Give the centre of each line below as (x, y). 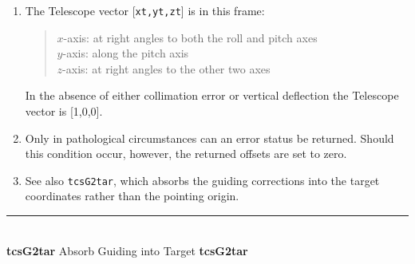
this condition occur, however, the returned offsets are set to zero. (186, 154)
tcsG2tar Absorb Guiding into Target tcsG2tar (127, 250)
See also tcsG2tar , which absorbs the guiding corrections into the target (202, 180)
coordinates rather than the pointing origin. (132, 196)
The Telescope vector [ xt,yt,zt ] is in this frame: (145, 10)
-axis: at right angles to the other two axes (166, 68)
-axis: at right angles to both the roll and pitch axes (190, 37)
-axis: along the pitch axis (126, 53)
